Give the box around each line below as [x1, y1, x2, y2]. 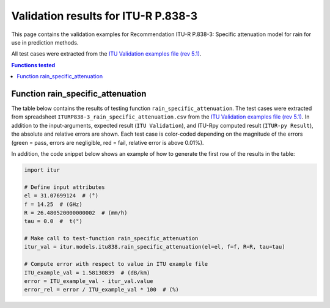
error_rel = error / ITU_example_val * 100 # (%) [24, 286, 180, 293]
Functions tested [11, 61, 56, 68]
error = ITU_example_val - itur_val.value [24, 278, 153, 285]
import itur [24, 166, 61, 174]
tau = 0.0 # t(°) [24, 218, 82, 225]
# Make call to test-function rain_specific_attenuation [24, 235, 199, 242]
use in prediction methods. [11, 38, 79, 46]
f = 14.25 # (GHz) [24, 200, 82, 208]
